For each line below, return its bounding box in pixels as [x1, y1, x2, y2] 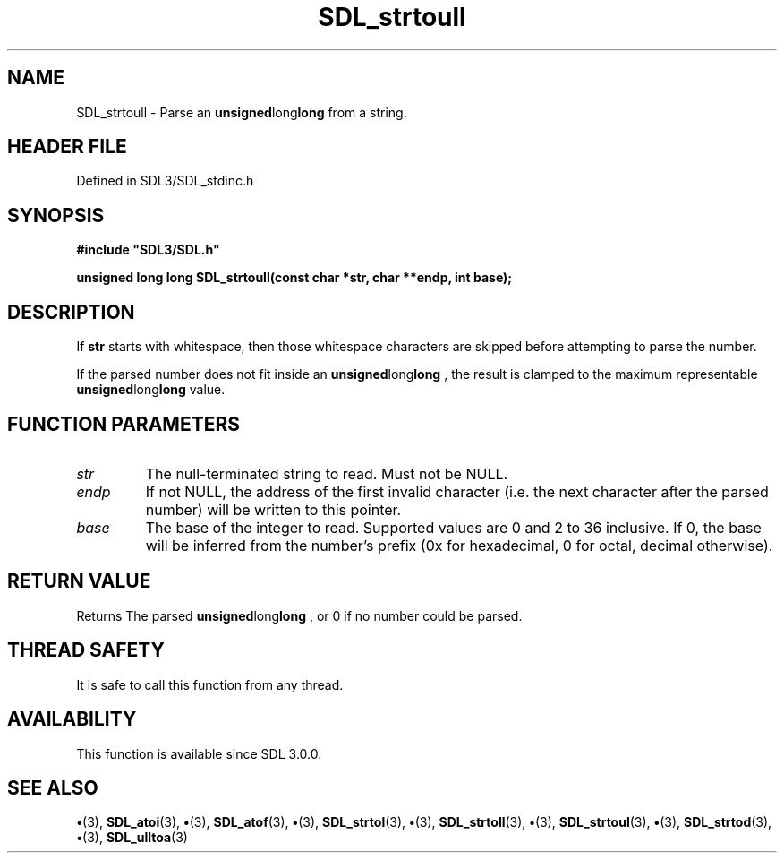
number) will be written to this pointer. [145, 500, 402, 519]
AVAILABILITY [7, 708, 137, 731]
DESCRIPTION [7, 300, 135, 323]
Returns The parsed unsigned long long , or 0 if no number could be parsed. [76, 607, 523, 623]
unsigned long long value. [76, 382, 226, 398]
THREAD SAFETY [7, 639, 165, 662]
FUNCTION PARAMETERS [7, 412, 240, 435]
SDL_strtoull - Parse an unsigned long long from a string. [76, 104, 407, 120]
